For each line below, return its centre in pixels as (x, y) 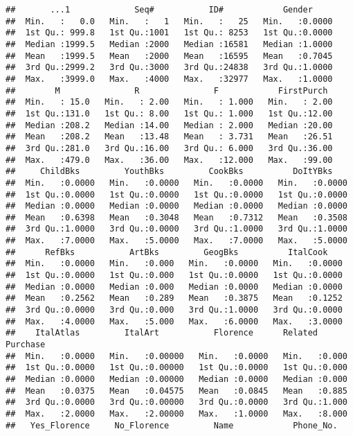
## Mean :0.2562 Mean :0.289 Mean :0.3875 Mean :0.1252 (174, 298)
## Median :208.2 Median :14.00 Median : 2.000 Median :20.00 (169, 125)
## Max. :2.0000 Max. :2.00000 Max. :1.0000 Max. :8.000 (176, 413)
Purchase (26, 345)
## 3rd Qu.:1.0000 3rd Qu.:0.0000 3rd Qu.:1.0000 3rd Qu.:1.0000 (176, 229)
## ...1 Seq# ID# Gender (159, 10)
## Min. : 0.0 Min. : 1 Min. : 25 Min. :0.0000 (169, 21)
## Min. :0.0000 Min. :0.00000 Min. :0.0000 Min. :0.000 (176, 356)
